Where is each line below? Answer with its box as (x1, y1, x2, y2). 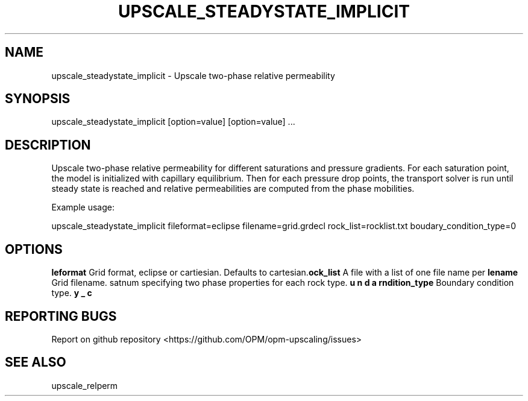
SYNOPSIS (5, 91, 71, 107)
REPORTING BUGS (5, 308, 117, 324)
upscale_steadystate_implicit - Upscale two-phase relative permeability (51, 70, 335, 81)
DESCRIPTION (5, 137, 91, 153)
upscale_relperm (51, 380, 118, 391)
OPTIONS (5, 241, 63, 257)
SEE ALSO (5, 355, 66, 370)
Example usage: (51, 202, 115, 213)
